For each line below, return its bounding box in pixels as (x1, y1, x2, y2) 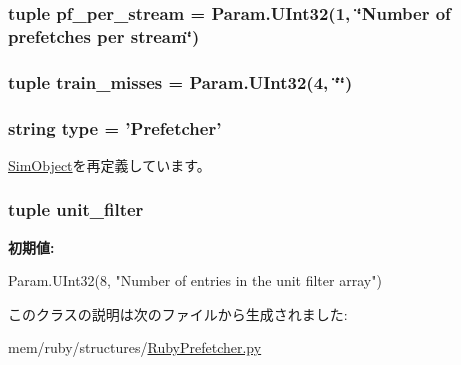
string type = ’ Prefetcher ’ (8, 115, 222, 140)
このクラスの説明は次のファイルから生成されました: (8, 303, 348, 324)
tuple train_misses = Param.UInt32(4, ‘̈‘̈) (8, 69, 353, 94)
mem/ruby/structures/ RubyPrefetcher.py (8, 337, 262, 358)
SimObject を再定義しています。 (8, 154, 211, 175)
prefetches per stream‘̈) (8, 23, 200, 48)
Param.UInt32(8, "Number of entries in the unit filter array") (8, 270, 382, 291)
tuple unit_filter (8, 197, 144, 222)
